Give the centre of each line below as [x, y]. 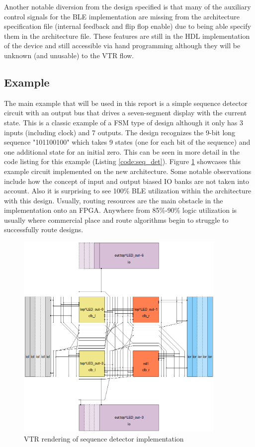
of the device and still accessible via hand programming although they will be [122, 45]
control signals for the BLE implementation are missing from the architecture [122, 16]
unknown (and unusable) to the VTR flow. [69, 55]
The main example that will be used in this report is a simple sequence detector [126, 103]
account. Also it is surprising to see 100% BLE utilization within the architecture [128, 191]
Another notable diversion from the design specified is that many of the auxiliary [127, 6]
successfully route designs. [44, 229]
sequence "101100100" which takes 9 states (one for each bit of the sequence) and [127, 142]
